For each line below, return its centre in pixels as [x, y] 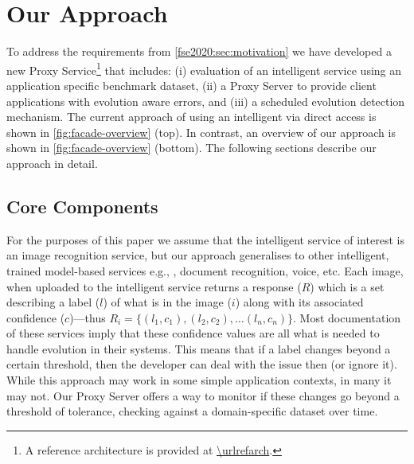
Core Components [82, 206]
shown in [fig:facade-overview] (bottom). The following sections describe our [191, 148]
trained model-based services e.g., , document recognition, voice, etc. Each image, [205, 270]
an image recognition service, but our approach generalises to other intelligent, [198, 255]
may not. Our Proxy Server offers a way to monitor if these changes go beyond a [203, 395]
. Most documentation [347, 317]
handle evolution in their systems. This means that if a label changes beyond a [199, 348]
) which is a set [347, 286]
